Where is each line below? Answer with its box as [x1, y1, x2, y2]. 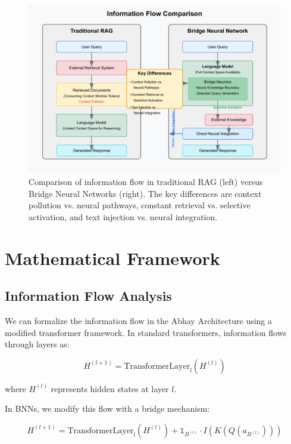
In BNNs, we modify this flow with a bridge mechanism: [5, 402, 210, 415]
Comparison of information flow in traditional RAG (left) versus [29, 175, 263, 187]
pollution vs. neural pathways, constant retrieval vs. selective [29, 199, 251, 211]
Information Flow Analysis [5, 286, 172, 305]
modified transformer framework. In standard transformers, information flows [5, 326, 287, 338]
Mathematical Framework [5, 245, 220, 270]
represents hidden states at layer [51, 382, 169, 394]
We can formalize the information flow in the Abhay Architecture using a [5, 314, 273, 326]
